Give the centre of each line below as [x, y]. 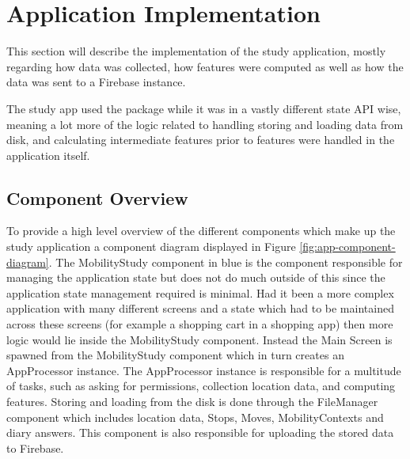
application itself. [48, 155]
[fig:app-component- [347, 247]
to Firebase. [35, 448]
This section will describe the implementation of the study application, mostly [196, 51]
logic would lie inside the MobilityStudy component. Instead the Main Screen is [199, 339]
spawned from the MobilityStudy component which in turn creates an [175, 355]
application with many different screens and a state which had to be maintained [200, 308]
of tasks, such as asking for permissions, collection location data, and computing [201, 386]
